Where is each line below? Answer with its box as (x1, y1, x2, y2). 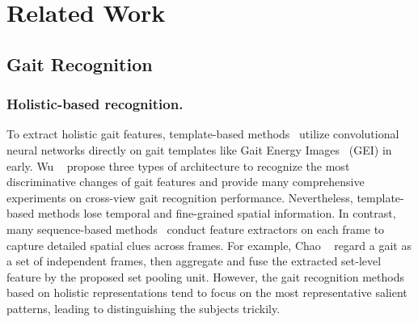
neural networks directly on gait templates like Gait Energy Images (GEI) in (6, 141, 392, 158)
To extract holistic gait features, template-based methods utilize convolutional (6, 125, 399, 142)
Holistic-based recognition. (6, 94, 184, 114)
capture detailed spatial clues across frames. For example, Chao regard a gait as (6, 236, 412, 253)
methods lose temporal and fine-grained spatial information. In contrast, (37, 205, 396, 222)
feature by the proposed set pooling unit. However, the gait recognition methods (6, 268, 404, 285)
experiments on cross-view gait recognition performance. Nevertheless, (6, 189, 353, 205)
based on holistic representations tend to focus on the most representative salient (6, 284, 407, 301)
